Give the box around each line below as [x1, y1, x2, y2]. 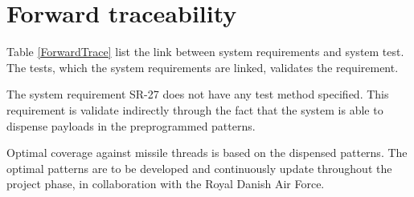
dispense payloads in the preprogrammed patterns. [6, 117, 256, 134]
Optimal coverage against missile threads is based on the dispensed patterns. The [6, 144, 408, 161]
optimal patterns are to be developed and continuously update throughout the [6, 159, 392, 176]
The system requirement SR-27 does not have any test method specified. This [6, 86, 389, 103]
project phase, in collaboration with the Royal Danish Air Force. [6, 175, 325, 192]
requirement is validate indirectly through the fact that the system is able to [6, 101, 383, 118]
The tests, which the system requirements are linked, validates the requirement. [6, 58, 399, 75]
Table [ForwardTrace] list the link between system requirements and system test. [6, 43, 404, 60]
